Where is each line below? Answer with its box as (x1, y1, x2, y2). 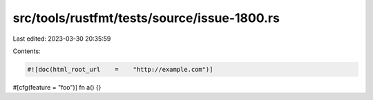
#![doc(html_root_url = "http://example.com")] (27, 66, 213, 73)
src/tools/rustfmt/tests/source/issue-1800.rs (12, 10, 280, 26)
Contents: (12, 47, 41, 55)
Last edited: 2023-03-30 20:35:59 (12, 34, 111, 43)
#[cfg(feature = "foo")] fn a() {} (12, 83, 102, 91)
